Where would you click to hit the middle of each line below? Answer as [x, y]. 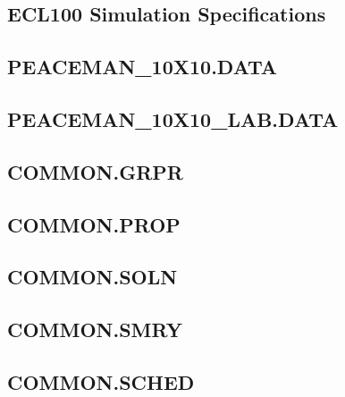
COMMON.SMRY [95, 329]
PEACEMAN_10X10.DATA [142, 67]
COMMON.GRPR [95, 171]
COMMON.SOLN [93, 277]
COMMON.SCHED [101, 381]
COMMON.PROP [94, 224]
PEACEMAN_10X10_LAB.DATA [173, 118]
